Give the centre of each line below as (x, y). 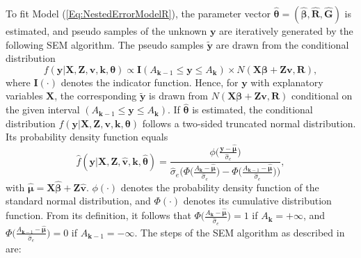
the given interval (43, 110)
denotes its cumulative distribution (257, 201)
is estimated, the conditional (252, 110)
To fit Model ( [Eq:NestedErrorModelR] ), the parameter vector (138, 13)
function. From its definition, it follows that (98, 215)
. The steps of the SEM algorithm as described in (240, 232)
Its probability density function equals (87, 137)
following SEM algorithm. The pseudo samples (105, 44)
